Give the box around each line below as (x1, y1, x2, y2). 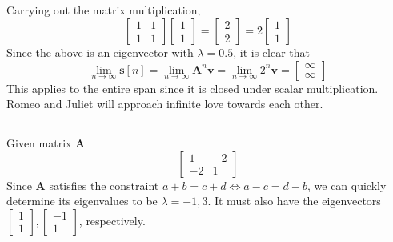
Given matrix (6, 135, 72, 151)
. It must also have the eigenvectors (207, 192, 381, 209)
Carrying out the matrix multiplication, (6, 2, 201, 18)
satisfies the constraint (49, 176, 159, 193)
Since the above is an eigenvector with (6, 43, 194, 60)
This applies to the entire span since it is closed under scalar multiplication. (6, 79, 379, 96)
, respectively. (78, 212, 146, 228)
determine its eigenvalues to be (6, 192, 158, 209)
